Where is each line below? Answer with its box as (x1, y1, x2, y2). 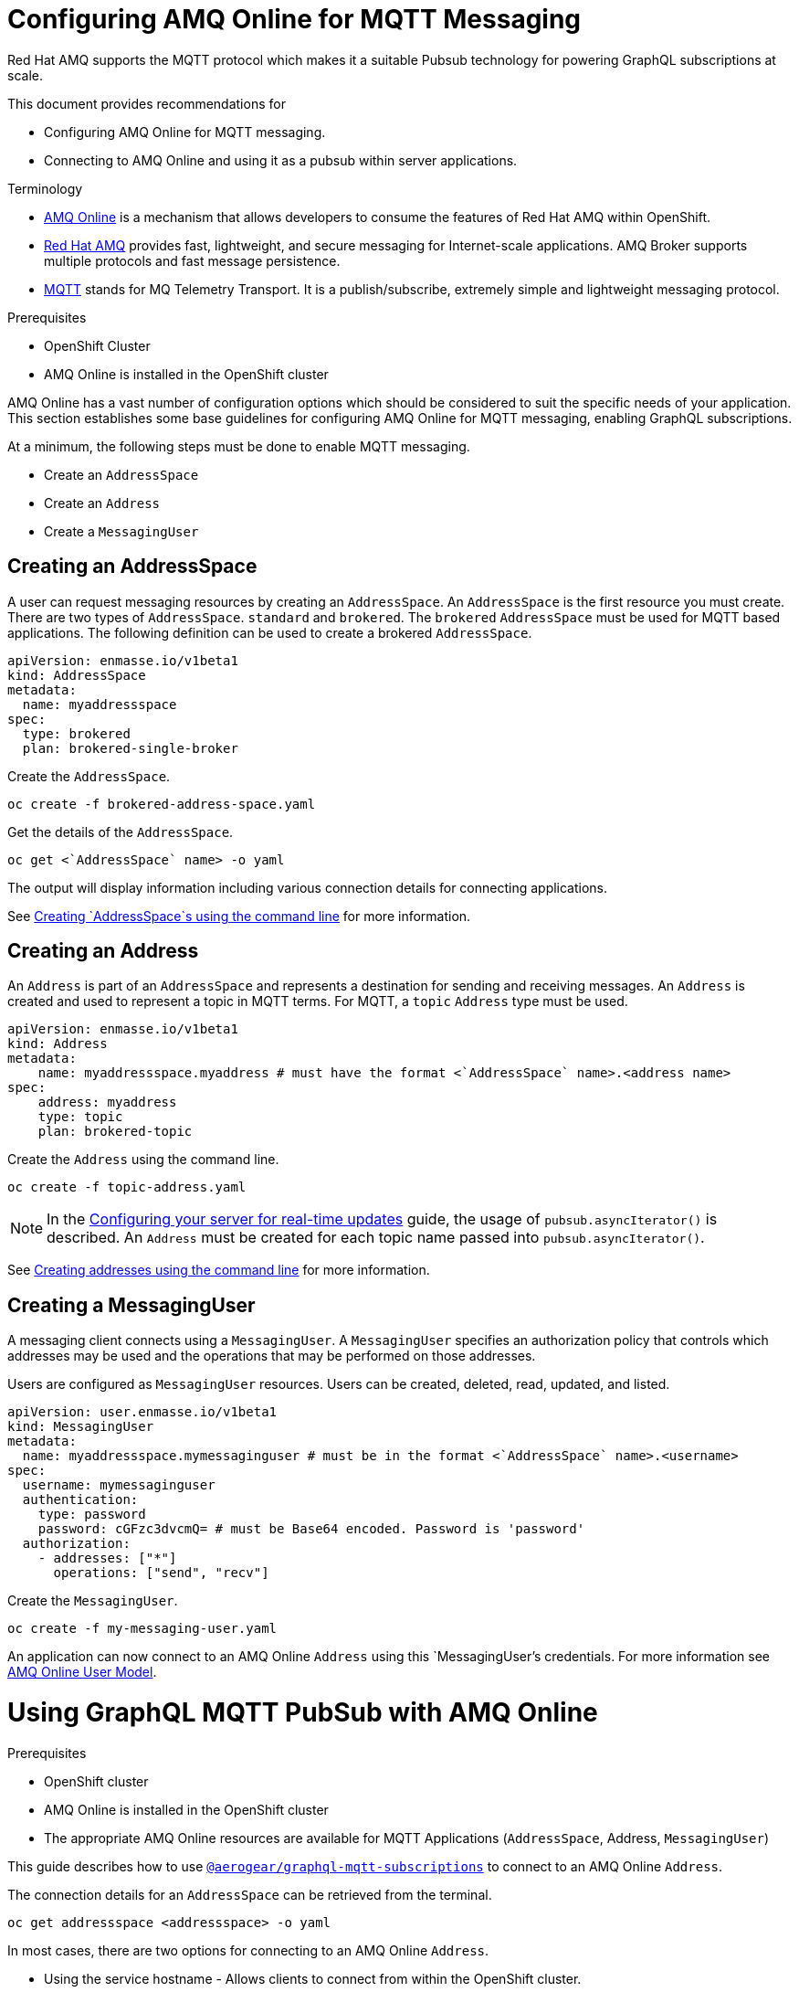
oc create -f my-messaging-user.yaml (7, 1621, 278, 1637)
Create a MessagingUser (44, 523, 199, 539)
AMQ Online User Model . (7, 1664, 157, 1680)
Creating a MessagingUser (7, 1293, 256, 1317)
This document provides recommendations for (7, 95, 286, 111)
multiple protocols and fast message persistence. (44, 252, 341, 269)
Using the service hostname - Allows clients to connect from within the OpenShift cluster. (44, 1970, 582, 1987)
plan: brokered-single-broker (22, 740, 238, 756)
